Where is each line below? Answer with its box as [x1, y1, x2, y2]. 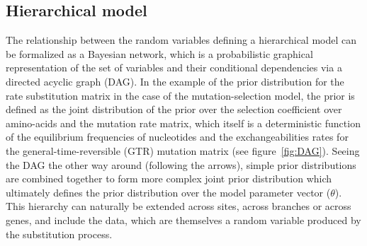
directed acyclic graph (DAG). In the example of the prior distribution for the [6, 74, 344, 88]
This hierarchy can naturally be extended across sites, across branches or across [6, 199, 351, 213]
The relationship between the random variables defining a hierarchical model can [6, 33, 357, 47]
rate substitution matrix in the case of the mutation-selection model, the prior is [6, 88, 355, 102]
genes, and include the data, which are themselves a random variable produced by [6, 212, 361, 227]
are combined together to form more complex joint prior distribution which [6, 171, 332, 186]
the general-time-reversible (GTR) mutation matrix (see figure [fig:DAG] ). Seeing [6, 143, 360, 158]
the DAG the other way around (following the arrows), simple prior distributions [6, 157, 356, 172]
